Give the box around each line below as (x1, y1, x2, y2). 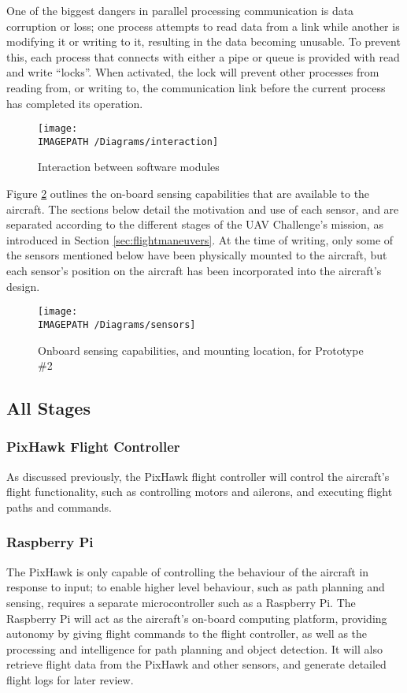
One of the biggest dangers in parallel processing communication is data (6, 2, 354, 18)
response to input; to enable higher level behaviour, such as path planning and (6, 579, 385, 595)
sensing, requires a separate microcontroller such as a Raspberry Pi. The (6, 594, 356, 610)
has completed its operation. (6, 95, 143, 111)
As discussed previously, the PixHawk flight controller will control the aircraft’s (6, 468, 390, 484)
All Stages (6, 396, 91, 420)
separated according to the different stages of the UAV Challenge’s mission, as (6, 216, 383, 233)
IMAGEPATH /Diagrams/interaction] (38, 136, 219, 147)
